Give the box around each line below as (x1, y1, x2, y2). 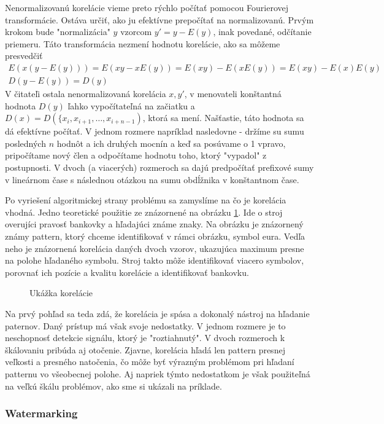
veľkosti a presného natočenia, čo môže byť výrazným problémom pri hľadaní (5, 355, 294, 368)
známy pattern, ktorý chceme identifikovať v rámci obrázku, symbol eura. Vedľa (5, 229, 305, 242)
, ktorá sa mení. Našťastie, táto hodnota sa (142, 111, 304, 124)
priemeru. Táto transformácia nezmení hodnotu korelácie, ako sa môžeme (5, 37, 280, 50)
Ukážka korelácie (29, 286, 93, 299)
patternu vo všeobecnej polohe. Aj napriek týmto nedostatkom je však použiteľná (5, 367, 310, 380)
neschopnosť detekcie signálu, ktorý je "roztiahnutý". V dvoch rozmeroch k (5, 331, 285, 344)
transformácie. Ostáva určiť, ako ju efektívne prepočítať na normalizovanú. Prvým (5, 13, 314, 26)
